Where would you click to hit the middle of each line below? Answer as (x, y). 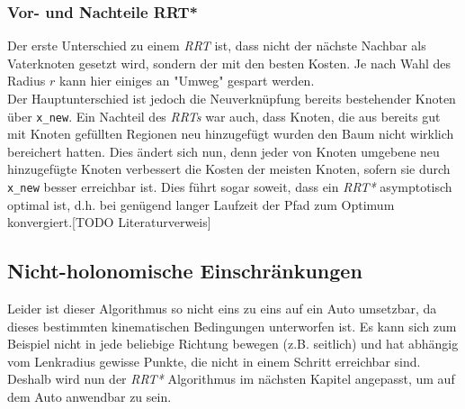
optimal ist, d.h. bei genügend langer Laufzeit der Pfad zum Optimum (201, 204)
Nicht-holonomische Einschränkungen (185, 271)
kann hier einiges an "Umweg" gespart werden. (187, 81)
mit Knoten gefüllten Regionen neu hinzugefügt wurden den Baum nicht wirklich (231, 134)
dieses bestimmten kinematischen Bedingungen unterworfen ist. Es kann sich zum (232, 326)
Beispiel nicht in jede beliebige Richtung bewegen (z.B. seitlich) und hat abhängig (233, 344)
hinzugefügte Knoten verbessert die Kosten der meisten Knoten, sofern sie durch (229, 169)
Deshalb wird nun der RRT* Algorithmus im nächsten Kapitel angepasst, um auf (231, 379)
